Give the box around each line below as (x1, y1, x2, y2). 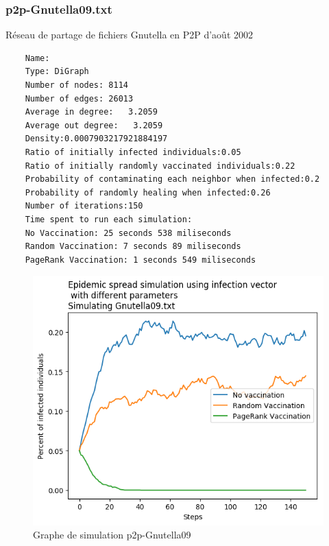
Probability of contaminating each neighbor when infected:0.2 (25, 174, 320, 185)
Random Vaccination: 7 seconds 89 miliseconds (25, 241, 241, 252)
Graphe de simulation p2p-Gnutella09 (33, 527, 191, 542)
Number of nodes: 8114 (25, 80, 128, 90)
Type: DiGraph (25, 67, 89, 77)
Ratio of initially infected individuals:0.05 (25, 147, 241, 157)
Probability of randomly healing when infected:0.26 (25, 187, 271, 198)
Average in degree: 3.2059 (25, 107, 158, 117)
